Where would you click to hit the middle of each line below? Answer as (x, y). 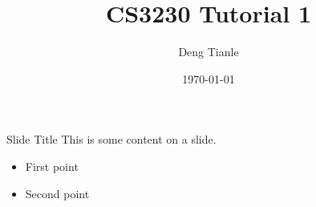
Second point (57, 193)
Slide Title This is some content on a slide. (111, 139)
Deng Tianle (209, 52)
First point (52, 166)
